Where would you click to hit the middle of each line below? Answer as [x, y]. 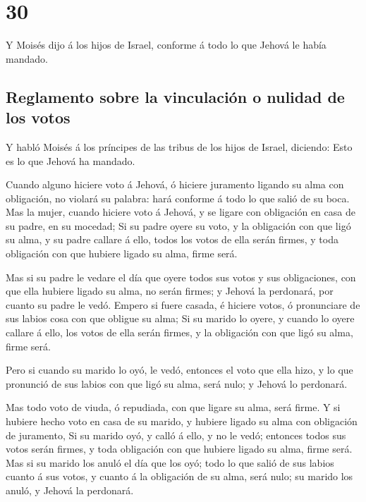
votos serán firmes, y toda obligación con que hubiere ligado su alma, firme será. [179, 449]
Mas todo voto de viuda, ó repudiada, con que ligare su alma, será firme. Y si [173, 407]
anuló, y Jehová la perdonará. [70, 490]
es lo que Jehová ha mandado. [71, 160]
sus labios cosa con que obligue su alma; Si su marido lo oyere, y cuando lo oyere [180, 318]
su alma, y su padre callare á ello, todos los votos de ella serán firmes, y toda [172, 239]
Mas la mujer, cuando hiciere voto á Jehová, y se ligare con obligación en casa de [181, 212]
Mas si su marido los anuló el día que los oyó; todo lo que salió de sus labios [170, 462]
